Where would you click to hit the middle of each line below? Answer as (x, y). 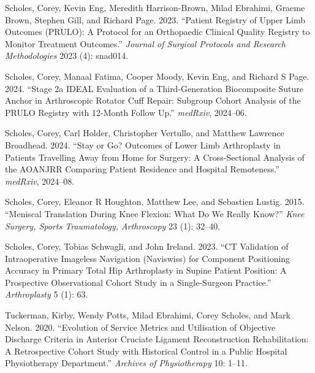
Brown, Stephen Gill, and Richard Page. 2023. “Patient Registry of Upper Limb (155, 19)
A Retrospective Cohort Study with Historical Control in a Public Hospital (146, 351)
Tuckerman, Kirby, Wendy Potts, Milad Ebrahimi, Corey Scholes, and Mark (148, 315)
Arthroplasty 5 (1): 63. (47, 294)
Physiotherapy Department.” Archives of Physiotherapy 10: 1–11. (126, 363)
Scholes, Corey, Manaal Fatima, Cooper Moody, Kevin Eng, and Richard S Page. (157, 76)
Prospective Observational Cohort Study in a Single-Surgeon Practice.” (138, 282)
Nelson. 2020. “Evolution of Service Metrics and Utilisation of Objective (140, 327)
